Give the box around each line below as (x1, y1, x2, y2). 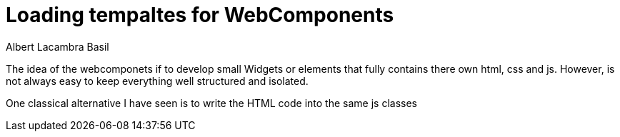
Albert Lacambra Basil (6, 40, 109, 53)
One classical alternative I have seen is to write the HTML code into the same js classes (6, 96, 417, 109)
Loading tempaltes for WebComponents (6, 3, 394, 27)
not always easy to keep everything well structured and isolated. (6, 74, 309, 87)
